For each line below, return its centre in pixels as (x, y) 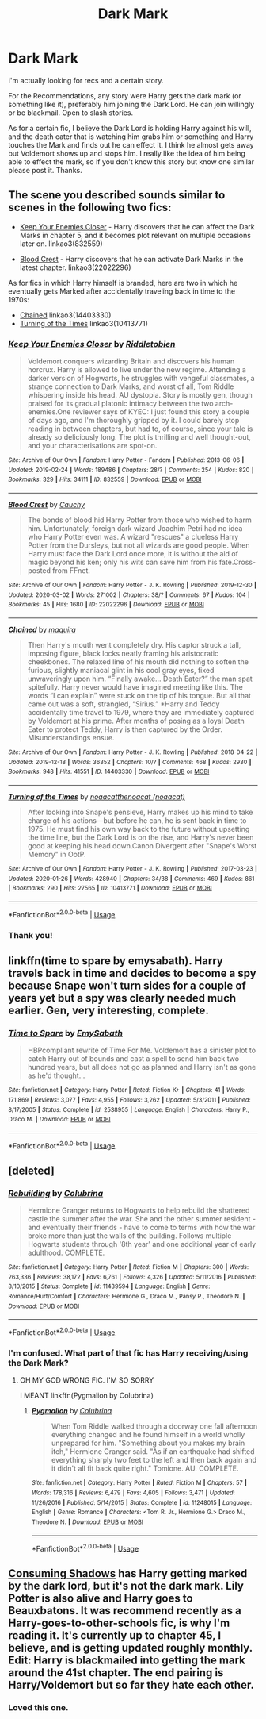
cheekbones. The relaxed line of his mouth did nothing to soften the (138, 661)
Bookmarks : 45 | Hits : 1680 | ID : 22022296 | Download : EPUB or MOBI (106, 605)
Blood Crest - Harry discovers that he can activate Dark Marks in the (131, 259)
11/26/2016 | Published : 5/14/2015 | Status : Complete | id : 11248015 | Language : (142, 1502)
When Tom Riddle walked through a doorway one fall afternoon (154, 1426)
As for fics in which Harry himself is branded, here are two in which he (123, 283)
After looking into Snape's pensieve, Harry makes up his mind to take (140, 812)
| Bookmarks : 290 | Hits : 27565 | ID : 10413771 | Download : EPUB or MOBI (110, 888)
